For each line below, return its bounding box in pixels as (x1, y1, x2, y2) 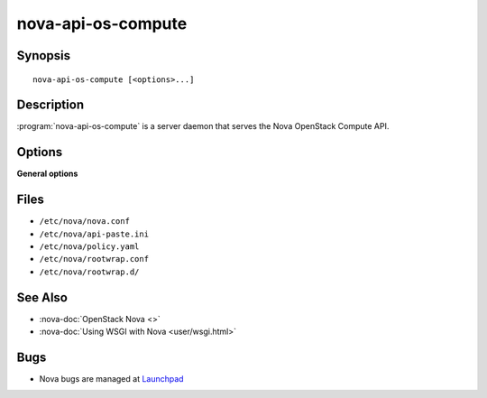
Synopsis (16, 48, 71, 63)
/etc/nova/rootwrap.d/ (39, 266, 140, 277)
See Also (16, 290, 68, 305)
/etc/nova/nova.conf (39, 217, 131, 227)
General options (16, 168, 78, 180)
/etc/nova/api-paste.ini (39, 228, 149, 239)
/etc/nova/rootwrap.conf (39, 254, 149, 264)
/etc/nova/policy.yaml (39, 242, 140, 252)
